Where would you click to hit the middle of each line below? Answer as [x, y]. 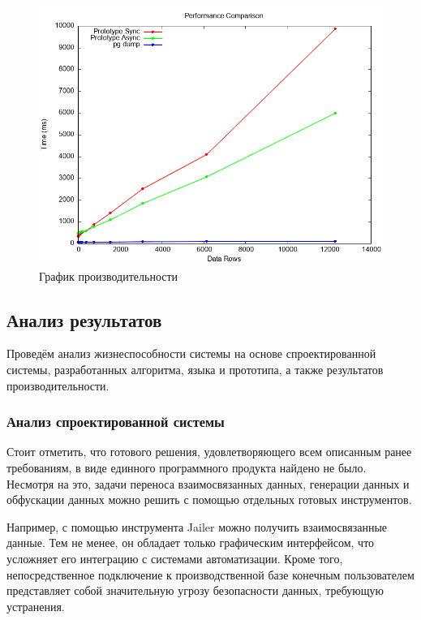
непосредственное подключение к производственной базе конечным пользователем [210, 574]
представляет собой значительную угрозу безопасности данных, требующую [195, 590]
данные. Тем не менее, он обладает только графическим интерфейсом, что [191, 542]
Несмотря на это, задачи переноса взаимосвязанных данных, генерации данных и [208, 483]
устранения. [36, 606]
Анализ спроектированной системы [116, 422]
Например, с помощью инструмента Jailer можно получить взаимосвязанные [197, 526]
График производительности [109, 276]
